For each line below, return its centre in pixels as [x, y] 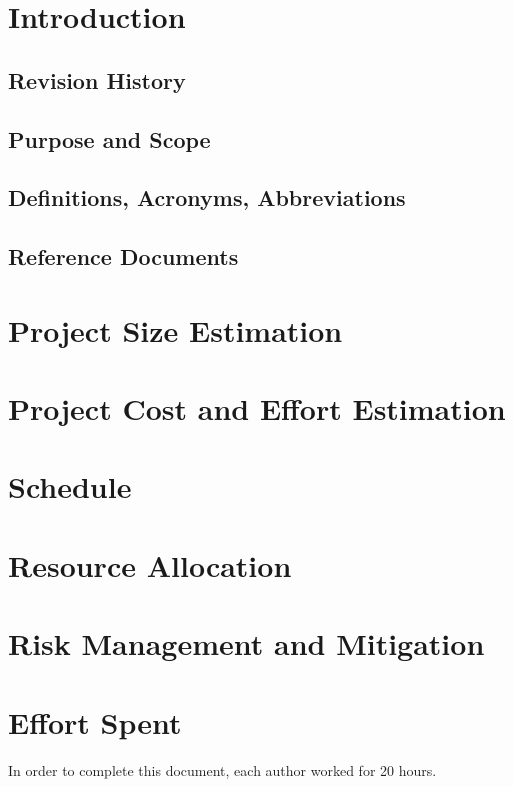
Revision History [97, 79]
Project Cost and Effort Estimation [257, 408]
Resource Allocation [150, 564]
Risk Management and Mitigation [246, 643]
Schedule [70, 486]
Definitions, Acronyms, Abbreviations [207, 197]
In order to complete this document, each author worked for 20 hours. [222, 769]
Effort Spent [95, 721]
